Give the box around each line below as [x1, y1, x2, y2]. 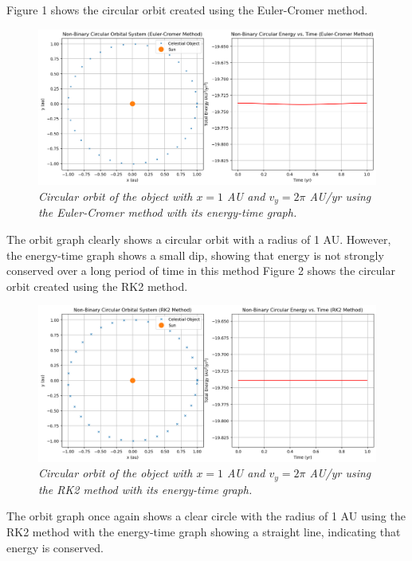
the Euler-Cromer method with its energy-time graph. [38, 204, 297, 221]
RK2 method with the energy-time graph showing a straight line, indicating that [6, 523, 401, 539]
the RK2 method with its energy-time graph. [38, 481, 253, 497]
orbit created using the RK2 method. [6, 277, 188, 294]
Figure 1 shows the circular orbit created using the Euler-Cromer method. [6, 2, 368, 18]
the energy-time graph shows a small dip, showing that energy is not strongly [6, 246, 384, 263]
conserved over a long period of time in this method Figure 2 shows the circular [6, 262, 395, 279]
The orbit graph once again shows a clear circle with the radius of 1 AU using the [6, 508, 406, 524]
